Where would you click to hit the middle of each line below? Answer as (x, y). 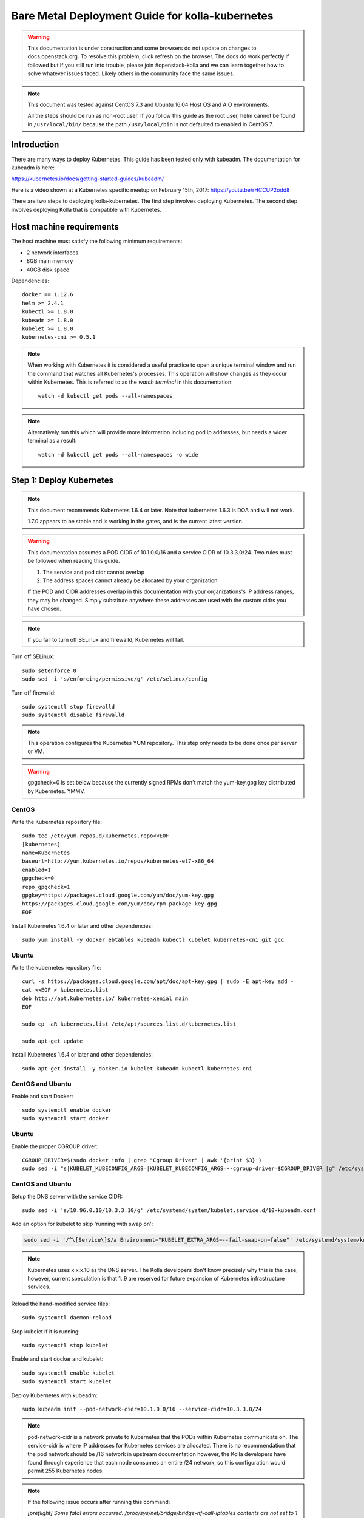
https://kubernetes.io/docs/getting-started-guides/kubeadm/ (88, 179)
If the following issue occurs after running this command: (99, 1502)
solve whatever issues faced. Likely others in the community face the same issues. (131, 73)
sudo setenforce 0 (49, 670)
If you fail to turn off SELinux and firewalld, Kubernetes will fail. (106, 639)
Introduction (35, 145)
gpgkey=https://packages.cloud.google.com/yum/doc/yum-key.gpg (118, 895)
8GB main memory (50, 261)
